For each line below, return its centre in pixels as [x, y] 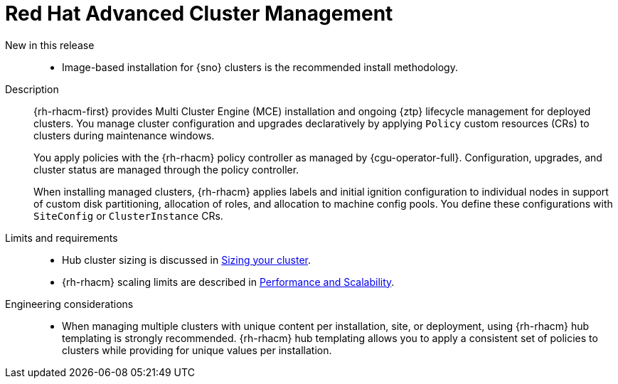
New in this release [50, 45]
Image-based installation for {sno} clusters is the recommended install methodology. [260, 67]
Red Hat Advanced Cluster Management [199, 14]
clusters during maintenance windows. [124, 135]
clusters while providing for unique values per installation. [197, 350]
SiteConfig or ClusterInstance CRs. [128, 215]
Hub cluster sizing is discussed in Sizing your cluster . [187, 260]
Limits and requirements [62, 238]
